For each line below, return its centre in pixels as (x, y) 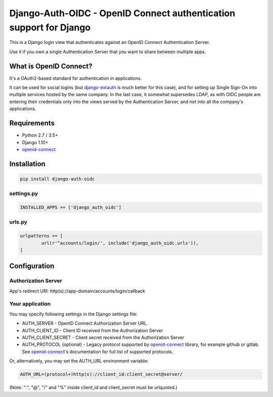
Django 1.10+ (35, 142)
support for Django (50, 27)
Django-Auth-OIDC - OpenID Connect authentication (122, 13)
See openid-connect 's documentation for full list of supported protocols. (98, 351)
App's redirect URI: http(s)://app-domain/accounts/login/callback (77, 291)
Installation (27, 164)
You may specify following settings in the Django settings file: (73, 314)
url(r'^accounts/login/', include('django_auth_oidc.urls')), (120, 243)
